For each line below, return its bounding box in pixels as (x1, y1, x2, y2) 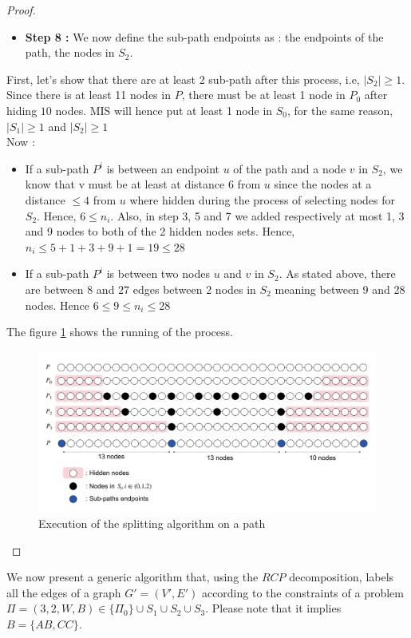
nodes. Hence (25, 296, 89, 313)
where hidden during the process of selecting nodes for (129, 191, 396, 208)
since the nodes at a (274, 176, 372, 192)
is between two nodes (106, 265, 210, 282)
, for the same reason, (287, 101, 393, 118)
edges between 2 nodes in (132, 280, 256, 297)
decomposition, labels (289, 569, 394, 585)
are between (25, 280, 84, 297)
